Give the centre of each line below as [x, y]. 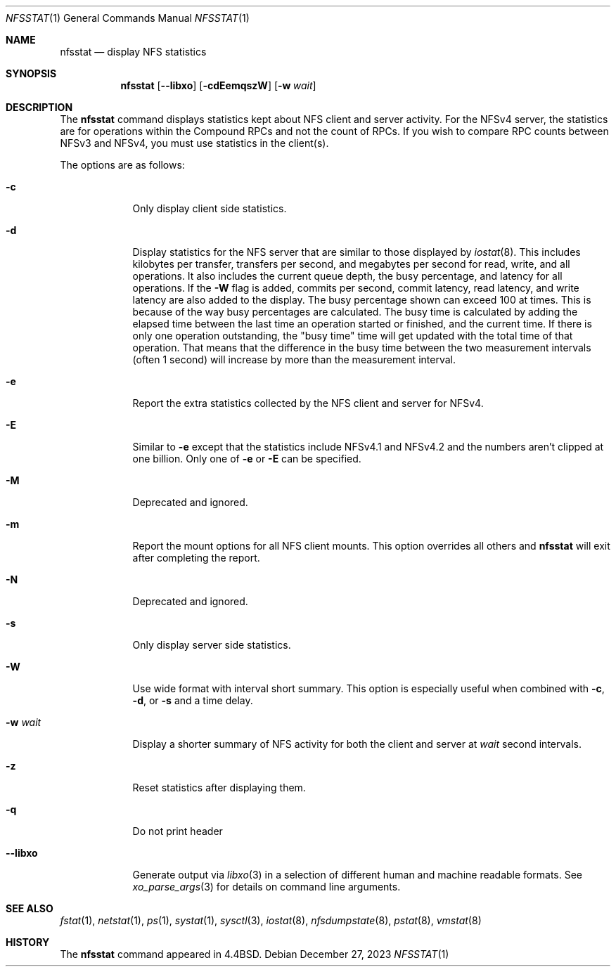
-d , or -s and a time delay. [193, 700]
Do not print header [178, 831]
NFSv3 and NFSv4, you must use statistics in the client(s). [194, 143]
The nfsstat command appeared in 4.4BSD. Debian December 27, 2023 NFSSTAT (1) [255, 954]
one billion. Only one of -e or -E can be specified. [247, 459]
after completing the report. [196, 558]
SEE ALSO [30, 908]
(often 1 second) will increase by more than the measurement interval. [294, 359]
